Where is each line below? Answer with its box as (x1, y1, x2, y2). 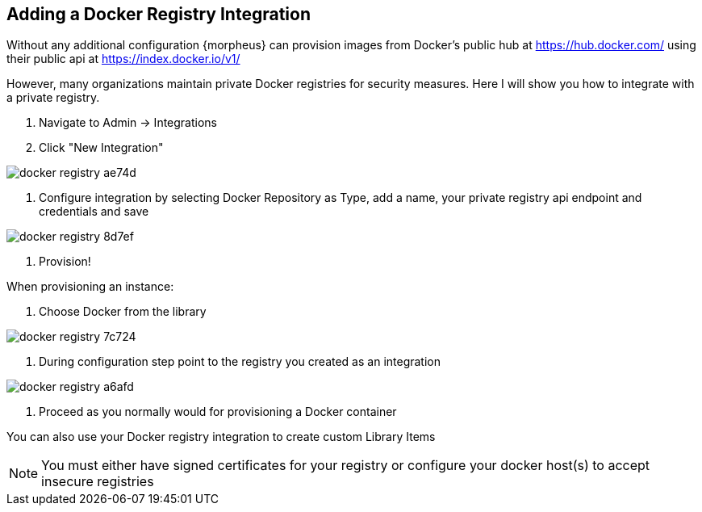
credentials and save (39, 204, 149, 219)
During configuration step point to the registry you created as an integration (39, 355, 441, 369)
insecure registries (41, 473, 154, 490)
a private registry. (6, 90, 100, 105)
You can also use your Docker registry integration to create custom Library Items (6, 430, 436, 444)
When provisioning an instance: (6, 279, 174, 294)
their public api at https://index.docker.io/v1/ (6, 52, 240, 66)
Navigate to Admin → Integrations (39, 115, 217, 130)
